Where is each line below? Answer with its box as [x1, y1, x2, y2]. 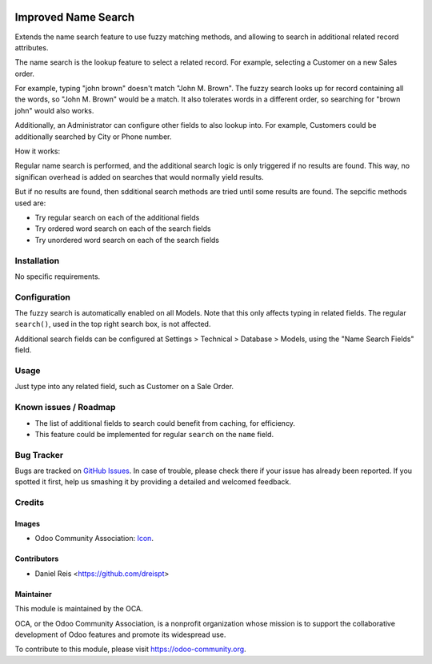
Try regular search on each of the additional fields [34, 213, 200, 222]
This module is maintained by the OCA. [14, 604, 143, 614]
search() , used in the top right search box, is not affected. [14, 320, 211, 329]
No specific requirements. [14, 272, 101, 281]
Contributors [14, 554, 59, 563]
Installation [14, 255, 60, 266]
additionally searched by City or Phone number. [14, 132, 172, 141]
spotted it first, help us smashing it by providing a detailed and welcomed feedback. [14, 477, 291, 487]
